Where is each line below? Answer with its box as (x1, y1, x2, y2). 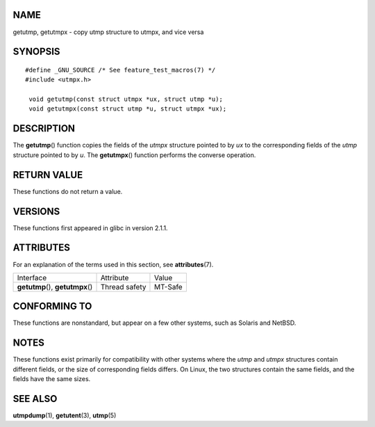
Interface (17, 273, 47, 282)
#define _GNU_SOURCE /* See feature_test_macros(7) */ (25, 66, 216, 74)
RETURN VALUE (12, 169, 83, 181)
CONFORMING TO (12, 300, 92, 312)
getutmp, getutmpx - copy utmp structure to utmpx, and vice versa (12, 28, 204, 36)
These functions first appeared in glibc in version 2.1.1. (12, 223, 168, 232)
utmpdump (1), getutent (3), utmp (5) (12, 411, 117, 419)
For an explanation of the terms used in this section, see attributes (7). (12, 260, 214, 268)
